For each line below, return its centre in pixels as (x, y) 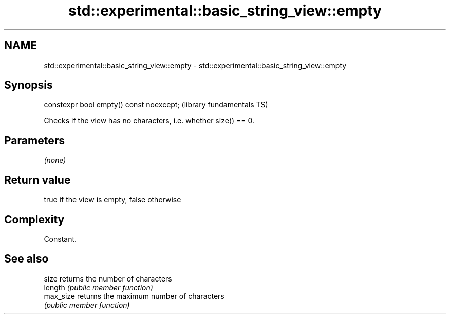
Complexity (34, 219)
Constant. (60, 239)
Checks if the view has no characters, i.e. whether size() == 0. (149, 121)
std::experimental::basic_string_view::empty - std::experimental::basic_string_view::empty (195, 65)
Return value (38, 180)
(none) (55, 160)
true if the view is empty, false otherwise (113, 200)
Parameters (34, 140)
